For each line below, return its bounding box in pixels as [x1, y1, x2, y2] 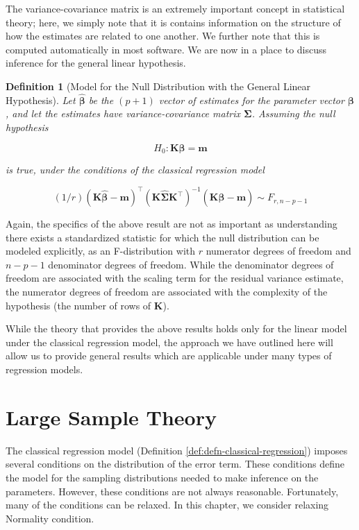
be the [88, 92, 114, 107]
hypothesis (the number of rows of [6, 298, 151, 312]
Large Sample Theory [6, 402, 217, 431]
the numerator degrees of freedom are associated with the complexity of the [6, 284, 328, 299]
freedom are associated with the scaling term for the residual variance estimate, [6, 271, 344, 285]
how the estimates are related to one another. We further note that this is [6, 28, 320, 43]
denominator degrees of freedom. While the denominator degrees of [48, 257, 334, 271]
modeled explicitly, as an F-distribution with [6, 243, 196, 258]
